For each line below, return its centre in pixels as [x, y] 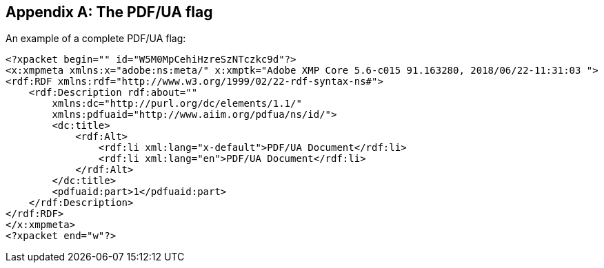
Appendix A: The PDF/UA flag [109, 12]
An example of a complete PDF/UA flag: [96, 39]
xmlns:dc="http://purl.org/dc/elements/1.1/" [177, 104]
